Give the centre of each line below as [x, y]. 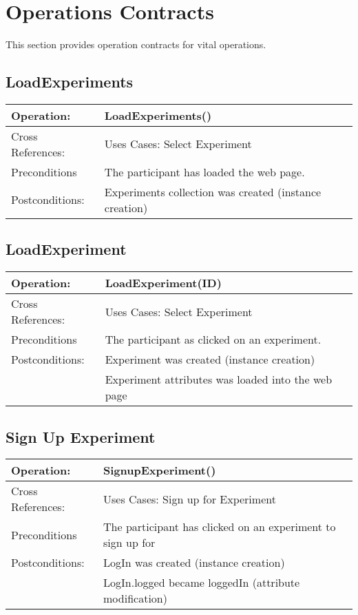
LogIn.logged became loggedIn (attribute [202, 583]
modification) [135, 598]
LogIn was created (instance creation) [194, 563]
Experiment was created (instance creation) [210, 359]
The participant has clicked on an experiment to [220, 527]
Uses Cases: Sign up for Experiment [190, 499]
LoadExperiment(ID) [163, 283]
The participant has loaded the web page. [204, 171]
